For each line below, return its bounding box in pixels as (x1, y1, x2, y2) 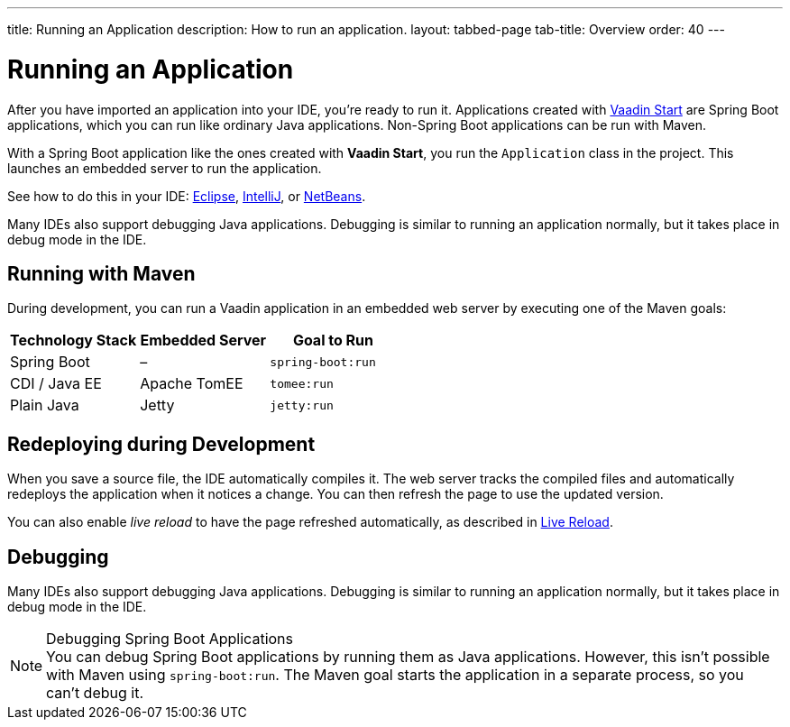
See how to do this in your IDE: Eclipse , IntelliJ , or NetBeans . (7, 188, 366, 204)
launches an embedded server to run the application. (7, 160, 322, 176)
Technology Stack (10, 331, 137, 350)
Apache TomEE (140, 374, 243, 393)
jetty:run (270, 398, 334, 412)
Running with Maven (7, 262, 196, 285)
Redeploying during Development (7, 432, 316, 456)
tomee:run (270, 376, 334, 391)
